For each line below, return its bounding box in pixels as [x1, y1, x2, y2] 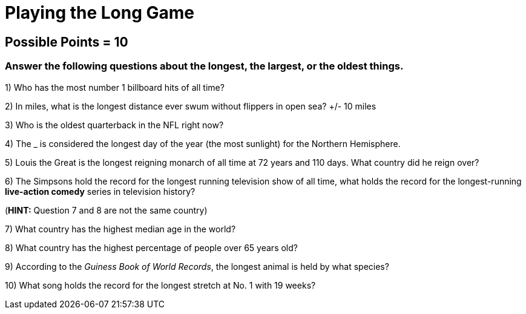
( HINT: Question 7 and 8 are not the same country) [5, 204, 208, 215]
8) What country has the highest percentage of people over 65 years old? [5, 242, 298, 253]
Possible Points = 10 [5, 34, 128, 50]
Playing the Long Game [5, 2, 195, 23]
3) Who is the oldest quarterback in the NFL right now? [5, 119, 224, 130]
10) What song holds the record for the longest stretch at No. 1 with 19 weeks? [5, 280, 316, 290]
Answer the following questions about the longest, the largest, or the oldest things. [5, 60, 404, 73]
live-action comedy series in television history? [5, 186, 196, 197]
